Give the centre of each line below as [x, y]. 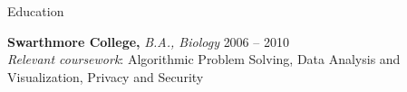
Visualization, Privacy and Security [106, 76]
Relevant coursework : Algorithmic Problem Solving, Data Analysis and [204, 59]
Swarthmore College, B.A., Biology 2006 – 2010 [148, 41]
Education [36, 11]
